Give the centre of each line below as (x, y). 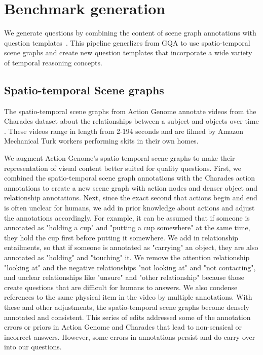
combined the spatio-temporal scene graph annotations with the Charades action (130, 178)
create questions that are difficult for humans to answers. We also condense (121, 287)
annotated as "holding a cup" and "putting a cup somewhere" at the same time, (127, 227)
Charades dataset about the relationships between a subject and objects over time (131, 121)
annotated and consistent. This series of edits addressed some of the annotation (127, 317)
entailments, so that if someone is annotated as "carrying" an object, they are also (131, 247)
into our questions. (33, 347)
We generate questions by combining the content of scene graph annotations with (130, 33)
